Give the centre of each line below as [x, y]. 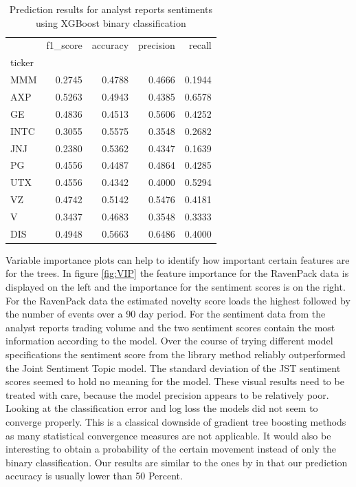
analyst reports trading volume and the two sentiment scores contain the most [170, 327]
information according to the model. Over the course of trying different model [169, 341]
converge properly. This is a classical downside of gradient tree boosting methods [176, 421]
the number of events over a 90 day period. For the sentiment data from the [166, 314]
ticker [22, 62]
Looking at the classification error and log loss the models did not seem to [162, 408]
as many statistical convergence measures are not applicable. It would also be [168, 435]
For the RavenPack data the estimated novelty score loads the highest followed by [178, 300]
